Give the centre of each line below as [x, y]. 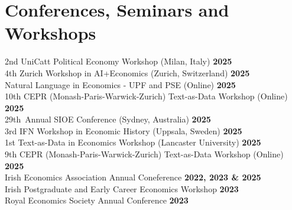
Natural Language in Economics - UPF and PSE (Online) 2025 [120, 84]
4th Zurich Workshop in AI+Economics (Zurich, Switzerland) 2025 [127, 72]
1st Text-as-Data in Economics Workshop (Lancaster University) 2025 [133, 142]
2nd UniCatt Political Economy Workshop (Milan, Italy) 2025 [119, 61]
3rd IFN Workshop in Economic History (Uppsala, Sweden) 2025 [124, 130]
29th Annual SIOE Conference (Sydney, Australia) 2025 [108, 119]
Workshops [51, 33]
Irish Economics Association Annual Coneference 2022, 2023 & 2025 [133, 177]
